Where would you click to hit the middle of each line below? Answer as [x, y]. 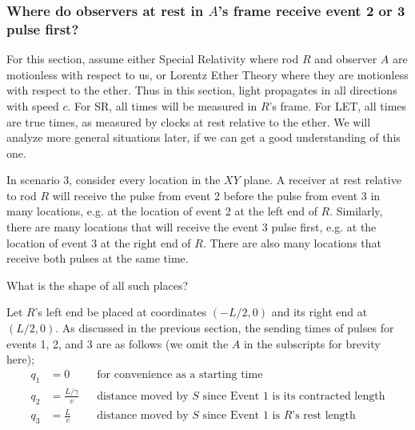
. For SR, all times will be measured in [162, 105]
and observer [346, 59]
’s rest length [324, 416]
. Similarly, [356, 211]
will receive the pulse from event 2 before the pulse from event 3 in [216, 195]
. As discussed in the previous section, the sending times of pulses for [225, 328]
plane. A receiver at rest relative [322, 180]
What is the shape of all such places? [98, 285]
